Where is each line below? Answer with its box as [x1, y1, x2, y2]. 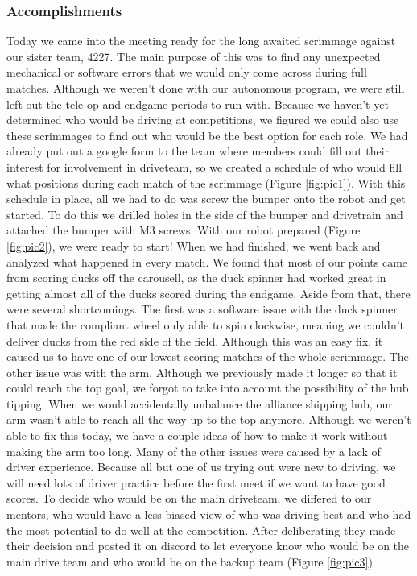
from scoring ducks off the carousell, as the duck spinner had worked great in [6, 269, 386, 286]
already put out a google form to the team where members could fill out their [6, 143, 390, 160]
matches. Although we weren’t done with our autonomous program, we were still [6, 80, 405, 96]
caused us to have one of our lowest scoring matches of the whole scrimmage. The [6, 348, 409, 365]
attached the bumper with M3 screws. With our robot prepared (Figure [6, 222, 361, 238]
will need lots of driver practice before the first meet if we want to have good [6, 474, 386, 491]
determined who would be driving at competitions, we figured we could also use [6, 111, 399, 128]
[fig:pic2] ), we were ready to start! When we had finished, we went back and [6, 237, 381, 254]
